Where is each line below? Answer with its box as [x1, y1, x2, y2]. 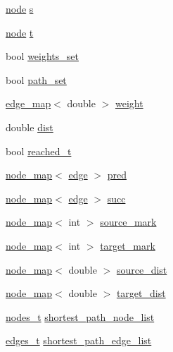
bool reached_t [6, 143, 72, 158]
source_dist [116, 262, 167, 277]
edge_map [6, 96, 51, 111]
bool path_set [6, 72, 67, 87]
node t [6, 25, 34, 40]
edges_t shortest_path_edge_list [6, 333, 152, 348]
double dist [6, 119, 53, 134]
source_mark [100, 214, 157, 229]
